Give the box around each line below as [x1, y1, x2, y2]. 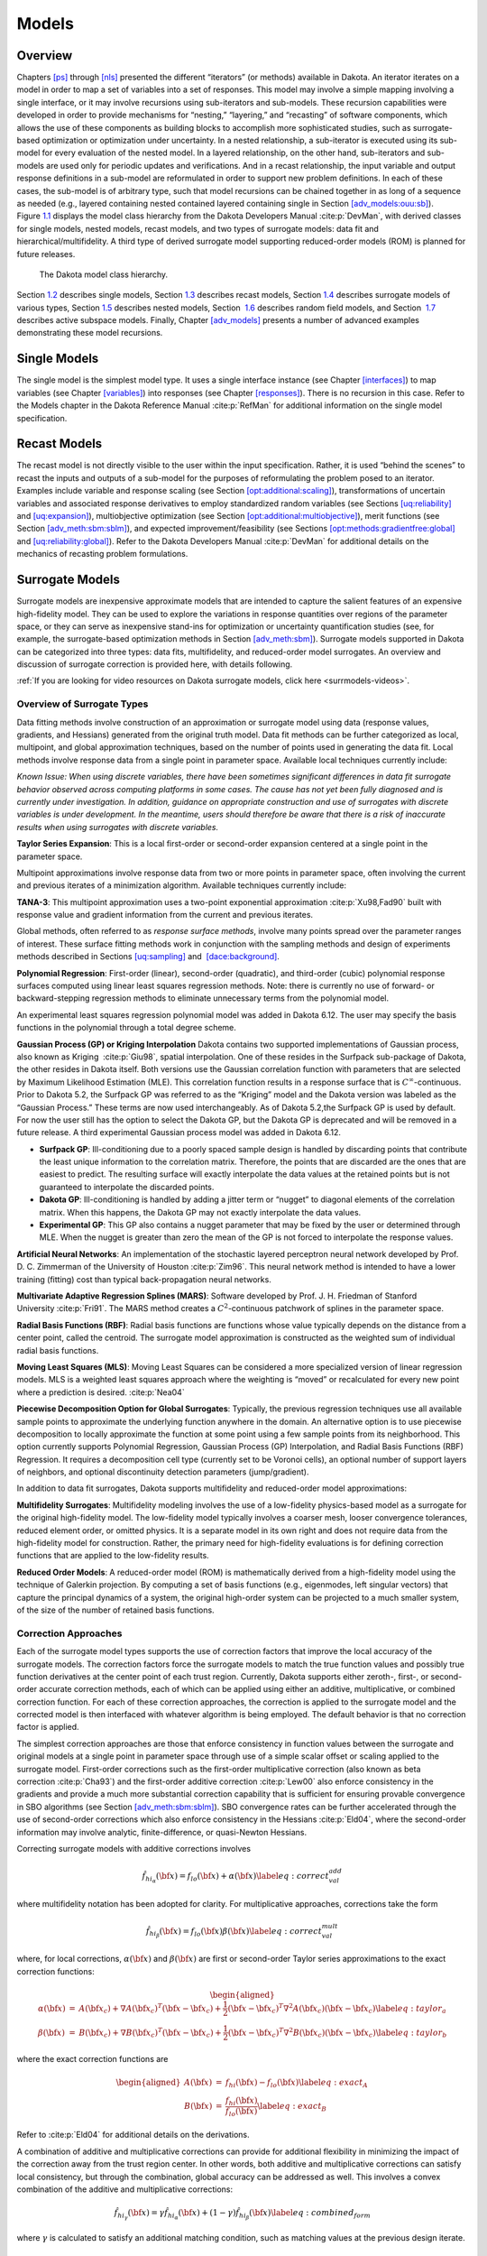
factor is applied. [16, 1722, 80, 1733]
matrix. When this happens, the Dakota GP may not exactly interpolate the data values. [39, 1207, 362, 1217]
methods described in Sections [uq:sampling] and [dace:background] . [16, 951, 280, 962]
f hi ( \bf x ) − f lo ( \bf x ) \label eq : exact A [225, 2077, 369, 2090]
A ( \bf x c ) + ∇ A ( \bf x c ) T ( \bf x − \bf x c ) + [78, 2002, 222, 2016]
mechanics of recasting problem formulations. [16, 549, 188, 559]
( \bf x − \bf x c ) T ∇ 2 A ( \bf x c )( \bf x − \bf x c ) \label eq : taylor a [227, 2002, 446, 2016]
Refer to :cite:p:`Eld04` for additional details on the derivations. [16, 2130, 250, 2140]
